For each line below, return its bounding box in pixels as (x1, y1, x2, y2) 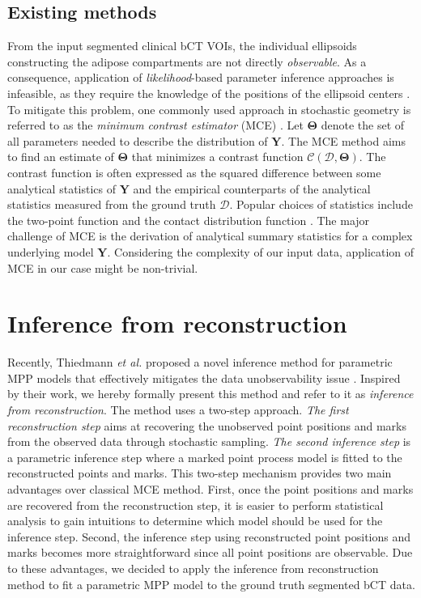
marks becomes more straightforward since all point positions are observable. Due (7, 544, 413, 561)
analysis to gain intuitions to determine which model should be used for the (7, 512, 383, 529)
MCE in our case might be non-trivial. (7, 259, 198, 276)
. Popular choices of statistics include (229, 196, 413, 213)
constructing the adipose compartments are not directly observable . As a (7, 53, 367, 70)
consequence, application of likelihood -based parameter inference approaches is (7, 69, 394, 86)
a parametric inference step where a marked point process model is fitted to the (7, 448, 402, 465)
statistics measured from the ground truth (7, 196, 216, 213)
